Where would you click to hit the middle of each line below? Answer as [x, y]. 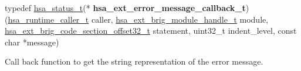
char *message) [32, 42]
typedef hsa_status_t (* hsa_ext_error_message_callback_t [125, 8]
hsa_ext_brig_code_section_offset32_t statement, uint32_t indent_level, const [151, 31]
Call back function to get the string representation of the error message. [134, 61]
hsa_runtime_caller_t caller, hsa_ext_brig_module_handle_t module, [138, 19]
